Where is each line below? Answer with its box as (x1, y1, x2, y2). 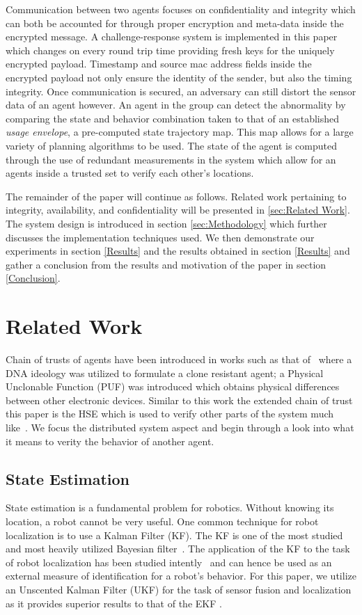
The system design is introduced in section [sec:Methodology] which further (6, 216, 327, 230)
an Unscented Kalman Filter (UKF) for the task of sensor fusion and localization (6, 582, 352, 596)
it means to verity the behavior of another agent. (6, 433, 214, 448)
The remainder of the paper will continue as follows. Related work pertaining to (6, 189, 347, 203)
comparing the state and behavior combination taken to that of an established (6, 111, 340, 125)
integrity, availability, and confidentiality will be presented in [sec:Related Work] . (6, 202, 350, 217)
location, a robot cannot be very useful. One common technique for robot (6, 513, 319, 528)
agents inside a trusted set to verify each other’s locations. (6, 166, 254, 180)
